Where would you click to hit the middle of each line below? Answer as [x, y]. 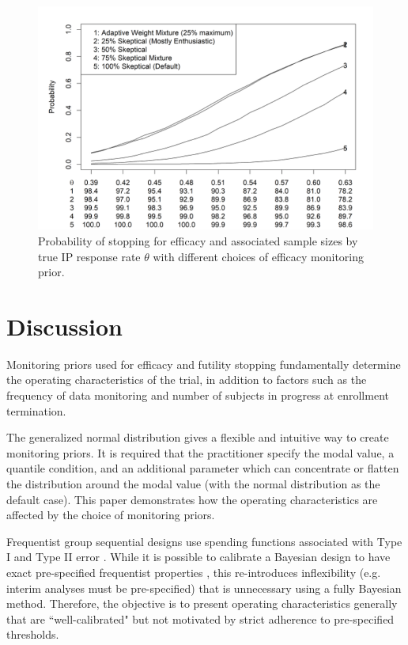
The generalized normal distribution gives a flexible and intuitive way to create [198, 437]
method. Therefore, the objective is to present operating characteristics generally [202, 603]
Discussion [64, 326]
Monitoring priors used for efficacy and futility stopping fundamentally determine [204, 364]
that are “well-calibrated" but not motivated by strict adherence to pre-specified [200, 618]
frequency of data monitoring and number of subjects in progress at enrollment [198, 395]
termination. [36, 410]
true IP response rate [89, 256]
